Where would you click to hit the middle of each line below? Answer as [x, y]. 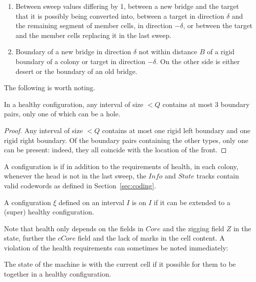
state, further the [30, 238]
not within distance [168, 52]
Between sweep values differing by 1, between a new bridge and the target [127, 6]
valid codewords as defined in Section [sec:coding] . [80, 185]
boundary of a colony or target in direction [80, 61]
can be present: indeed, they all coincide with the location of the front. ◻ [115, 150]
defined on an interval [91, 202]
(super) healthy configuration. [49, 212]
